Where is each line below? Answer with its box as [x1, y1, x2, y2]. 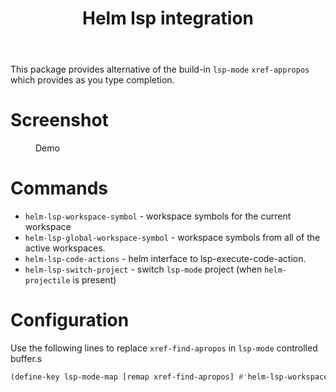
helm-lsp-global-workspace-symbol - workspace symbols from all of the [24, 232, 321, 244]
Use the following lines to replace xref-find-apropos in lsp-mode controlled [10, 342, 318, 354]
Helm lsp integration [81, 7, 254, 30]
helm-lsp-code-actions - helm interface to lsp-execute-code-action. [24, 253, 307, 265]
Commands [10, 177, 109, 200]
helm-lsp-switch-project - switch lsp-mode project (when [24, 263, 263, 276]
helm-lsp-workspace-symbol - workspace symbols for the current [24, 210, 292, 222]
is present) [72, 274, 117, 286]
